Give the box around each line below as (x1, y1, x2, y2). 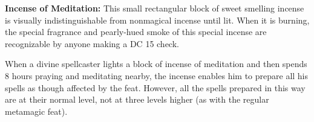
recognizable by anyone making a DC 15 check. (5, 37, 179, 50)
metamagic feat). (5, 104, 68, 117)
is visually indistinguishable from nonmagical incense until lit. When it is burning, (5, 13, 310, 26)
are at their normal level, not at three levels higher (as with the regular (5, 93, 269, 106)
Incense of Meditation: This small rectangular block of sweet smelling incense (5, 2, 304, 14)
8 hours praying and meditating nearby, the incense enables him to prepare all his (5, 69, 309, 82)
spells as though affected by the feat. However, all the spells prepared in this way (5, 81, 306, 94)
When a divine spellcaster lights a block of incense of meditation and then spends (5, 57, 307, 70)
